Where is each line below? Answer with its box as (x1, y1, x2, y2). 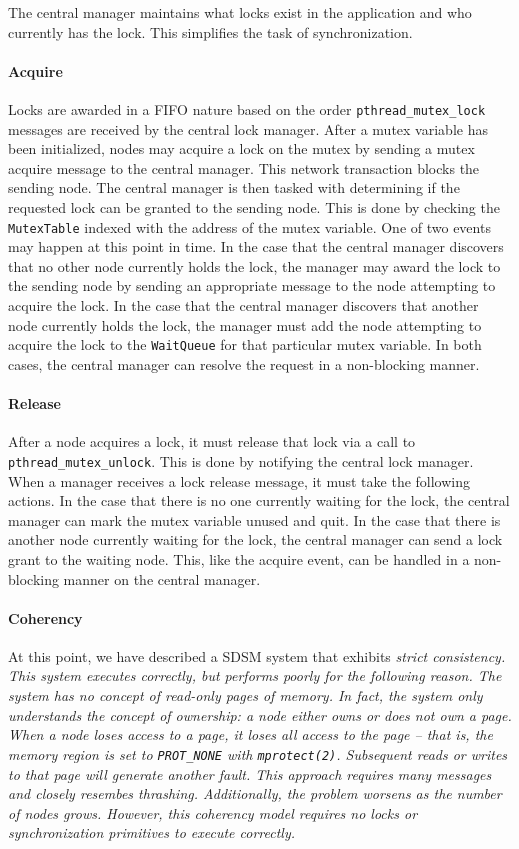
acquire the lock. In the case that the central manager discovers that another (8, 295, 479, 316)
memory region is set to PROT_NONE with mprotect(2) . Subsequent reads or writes (8, 743, 508, 764)
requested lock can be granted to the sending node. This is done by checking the (8, 197, 500, 218)
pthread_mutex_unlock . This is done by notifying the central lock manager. (8, 450, 474, 471)
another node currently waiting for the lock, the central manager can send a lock (8, 529, 503, 550)
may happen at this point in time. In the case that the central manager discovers (8, 236, 504, 257)
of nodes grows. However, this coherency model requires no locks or (8, 802, 418, 823)
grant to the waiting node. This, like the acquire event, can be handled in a (8, 548, 470, 569)
